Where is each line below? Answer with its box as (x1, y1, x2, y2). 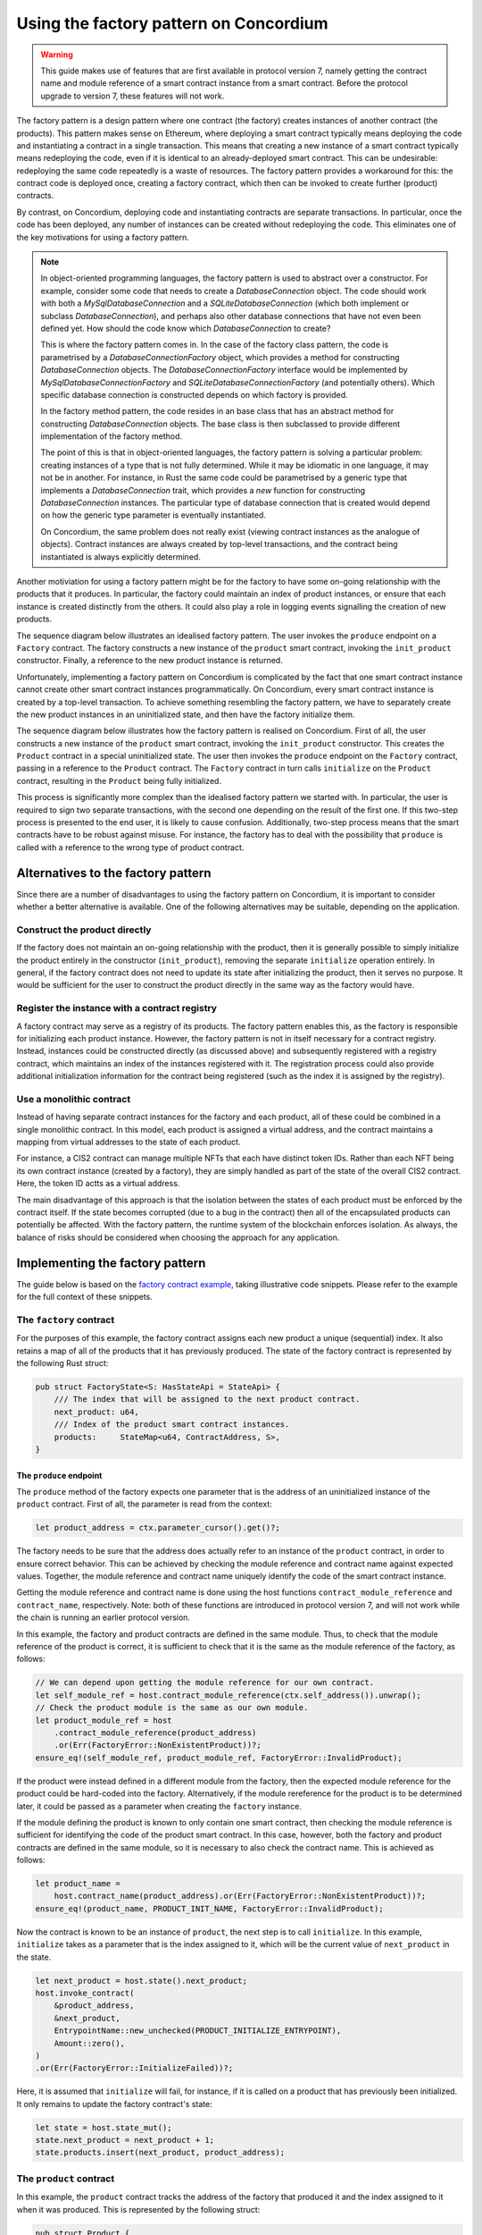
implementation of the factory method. (40, 431, 183, 442)
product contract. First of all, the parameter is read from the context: (16, 1498, 272, 1510)
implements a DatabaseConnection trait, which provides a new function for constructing (40, 485, 366, 495)
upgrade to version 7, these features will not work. (40, 90, 225, 101)
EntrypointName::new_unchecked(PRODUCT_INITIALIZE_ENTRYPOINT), (54, 2026, 342, 2036)
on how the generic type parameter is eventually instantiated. (40, 510, 267, 520)
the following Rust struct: (16, 1358, 109, 1368)
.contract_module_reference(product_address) (54, 1727, 257, 1738)
